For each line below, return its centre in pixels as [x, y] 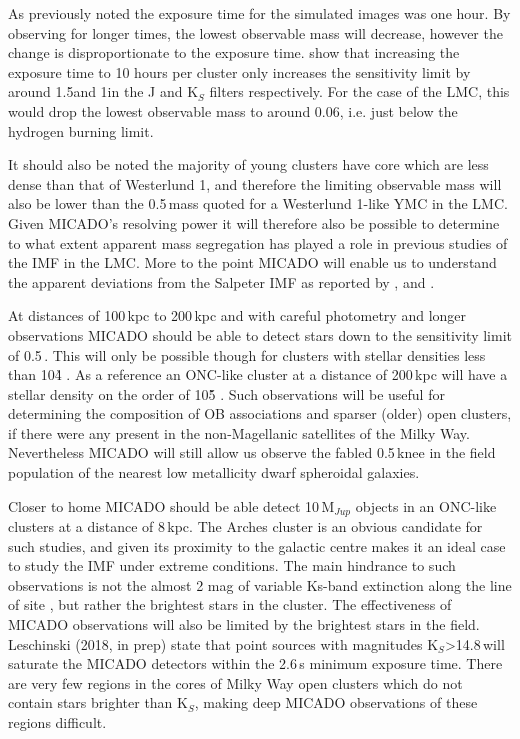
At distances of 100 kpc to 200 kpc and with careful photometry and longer [237, 315]
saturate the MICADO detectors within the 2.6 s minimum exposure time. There [255, 663]
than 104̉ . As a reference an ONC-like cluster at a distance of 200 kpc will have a [258, 374]
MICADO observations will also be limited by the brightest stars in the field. [244, 624]
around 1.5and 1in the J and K [103, 91]
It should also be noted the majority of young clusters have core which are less [248, 164]
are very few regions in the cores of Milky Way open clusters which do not [235, 682]
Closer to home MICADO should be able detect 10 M [171, 505]
